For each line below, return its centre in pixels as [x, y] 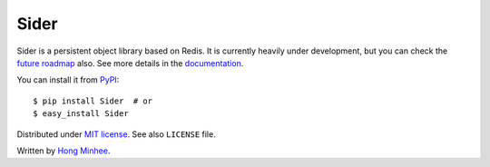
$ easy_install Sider [81, 114]
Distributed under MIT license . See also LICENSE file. [117, 134]
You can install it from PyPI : [68, 80]
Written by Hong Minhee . [64, 151]
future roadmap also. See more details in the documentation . [130, 63]
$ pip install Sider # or [93, 101]
